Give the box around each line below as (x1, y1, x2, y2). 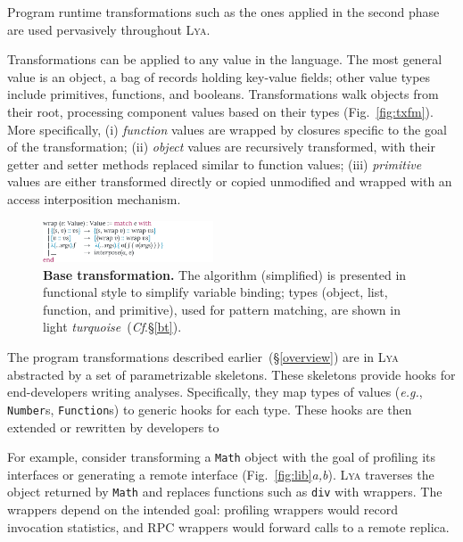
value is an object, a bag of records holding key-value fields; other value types (7, 67, 431, 86)
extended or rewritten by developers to (7, 417, 219, 436)
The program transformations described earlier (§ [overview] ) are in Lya (7, 348, 399, 366)
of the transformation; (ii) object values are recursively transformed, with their (7, 137, 435, 156)
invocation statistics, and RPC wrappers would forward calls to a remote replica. (7, 517, 450, 536)
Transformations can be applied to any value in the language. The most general (7, 50, 442, 69)
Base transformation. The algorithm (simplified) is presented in (43, 265, 407, 283)
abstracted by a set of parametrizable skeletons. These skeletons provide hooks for (7, 365, 456, 383)
